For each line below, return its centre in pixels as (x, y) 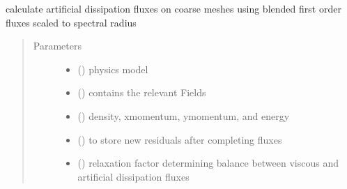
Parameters (57, 46)
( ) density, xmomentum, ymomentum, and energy (184, 115)
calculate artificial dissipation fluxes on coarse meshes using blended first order (173, 8)
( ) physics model (113, 69)
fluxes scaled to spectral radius (71, 22)
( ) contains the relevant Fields (142, 92)
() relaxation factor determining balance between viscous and (208, 163)
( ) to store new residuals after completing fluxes (180, 139)
